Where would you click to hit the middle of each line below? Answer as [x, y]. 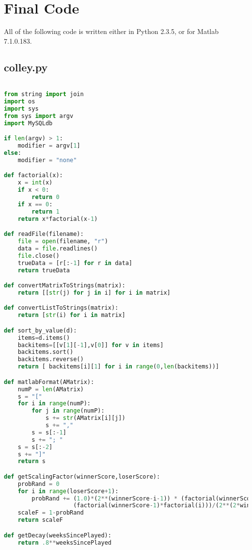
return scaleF [40, 520]
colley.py [26, 67]
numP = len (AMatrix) [51, 389]
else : [13, 153]
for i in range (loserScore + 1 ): [68, 491]
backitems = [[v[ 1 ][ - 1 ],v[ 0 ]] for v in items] [91, 345]
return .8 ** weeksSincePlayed [64, 542]
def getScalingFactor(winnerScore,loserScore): [82, 476]
